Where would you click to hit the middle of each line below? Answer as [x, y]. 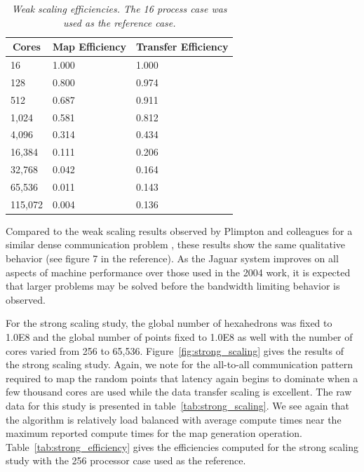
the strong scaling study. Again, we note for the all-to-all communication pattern [180, 364]
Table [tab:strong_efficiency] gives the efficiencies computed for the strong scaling [182, 446]
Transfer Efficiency [182, 47]
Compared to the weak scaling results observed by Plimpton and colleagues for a [179, 230]
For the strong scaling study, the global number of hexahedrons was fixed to [169, 323]
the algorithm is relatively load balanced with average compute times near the [174, 419]
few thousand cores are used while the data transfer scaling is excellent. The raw [179, 392]
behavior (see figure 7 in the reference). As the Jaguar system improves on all [172, 258]
